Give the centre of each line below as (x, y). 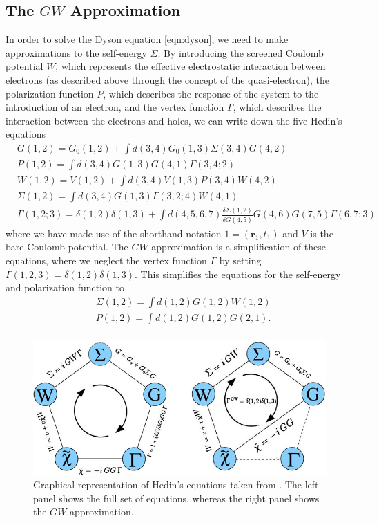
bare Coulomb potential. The (67, 247)
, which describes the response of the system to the (211, 93)
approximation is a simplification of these (239, 247)
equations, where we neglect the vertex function (106, 260)
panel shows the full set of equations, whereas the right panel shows (176, 498)
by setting (240, 260)
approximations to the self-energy (76, 52)
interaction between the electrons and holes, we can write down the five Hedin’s (174, 120)
